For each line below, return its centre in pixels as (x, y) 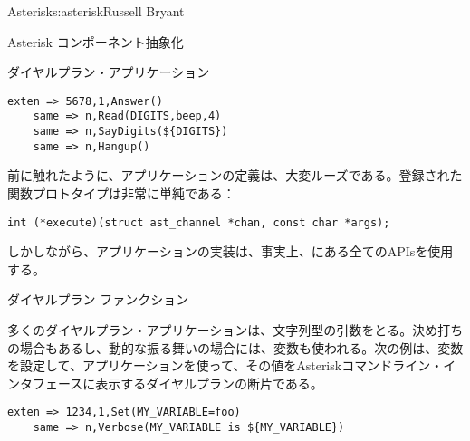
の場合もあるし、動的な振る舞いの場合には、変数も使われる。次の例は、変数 (235, 347)
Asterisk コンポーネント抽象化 (96, 41)
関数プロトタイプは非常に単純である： (121, 193)
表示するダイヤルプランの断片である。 (209, 383)
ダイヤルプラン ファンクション (98, 299)
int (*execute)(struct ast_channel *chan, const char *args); (199, 222)
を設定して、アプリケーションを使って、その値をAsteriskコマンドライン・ (225, 365)
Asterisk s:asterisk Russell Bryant (96, 11)
